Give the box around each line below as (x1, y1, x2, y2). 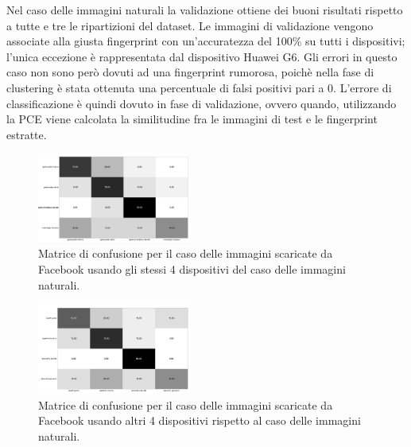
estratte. (6, 126, 47, 142)
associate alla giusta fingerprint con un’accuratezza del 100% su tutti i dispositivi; (6, 33, 405, 49)
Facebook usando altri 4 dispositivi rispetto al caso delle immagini (38, 412, 361, 429)
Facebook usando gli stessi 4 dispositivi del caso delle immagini (38, 260, 346, 277)
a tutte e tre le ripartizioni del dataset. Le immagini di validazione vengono (6, 17, 374, 33)
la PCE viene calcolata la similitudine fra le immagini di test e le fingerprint (6, 111, 378, 127)
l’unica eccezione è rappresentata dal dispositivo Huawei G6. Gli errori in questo (6, 48, 397, 64)
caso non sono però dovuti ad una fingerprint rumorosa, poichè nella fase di (6, 64, 374, 80)
